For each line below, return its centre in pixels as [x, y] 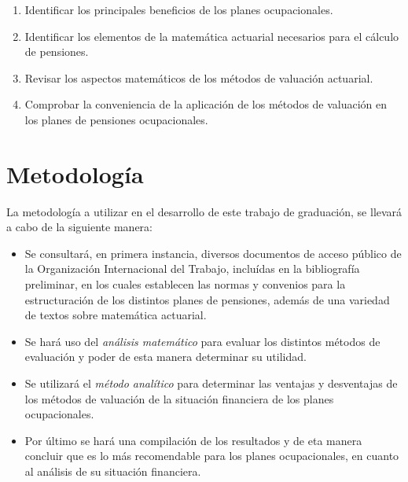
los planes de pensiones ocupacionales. [116, 119]
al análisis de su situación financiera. [113, 471]
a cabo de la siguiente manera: [79, 227]
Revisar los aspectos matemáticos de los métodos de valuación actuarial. [199, 77]
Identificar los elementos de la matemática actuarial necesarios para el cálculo [212, 36]
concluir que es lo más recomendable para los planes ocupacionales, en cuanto [212, 456]
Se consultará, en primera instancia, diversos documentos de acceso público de [213, 253]
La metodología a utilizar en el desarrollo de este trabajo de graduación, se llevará [204, 211]
